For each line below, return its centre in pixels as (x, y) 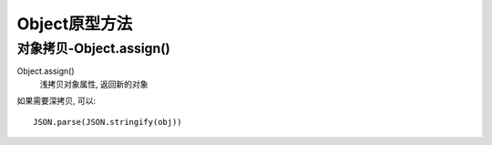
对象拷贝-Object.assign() (93, 48)
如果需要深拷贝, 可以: (56, 101)
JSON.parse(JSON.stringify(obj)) (108, 122)
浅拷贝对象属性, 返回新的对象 (94, 84)
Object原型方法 (75, 24)
